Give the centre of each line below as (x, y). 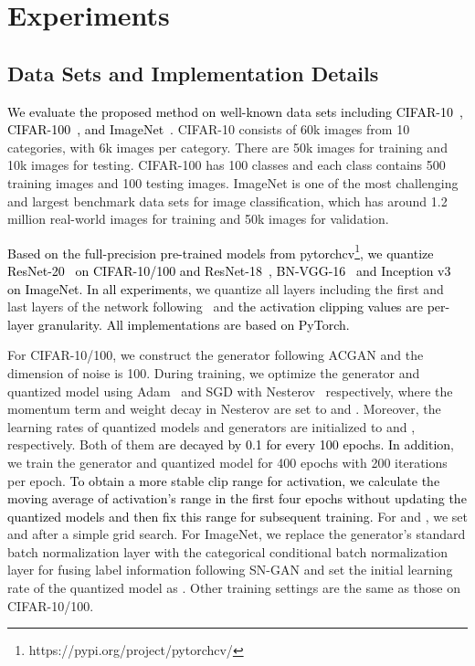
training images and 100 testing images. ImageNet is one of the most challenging (233, 182)
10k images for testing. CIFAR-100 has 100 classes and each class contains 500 (227, 165)
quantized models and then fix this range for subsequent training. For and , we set (237, 516)
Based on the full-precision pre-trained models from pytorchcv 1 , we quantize (221, 251)
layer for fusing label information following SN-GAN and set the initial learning (230, 570)
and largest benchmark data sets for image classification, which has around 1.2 (227, 201)
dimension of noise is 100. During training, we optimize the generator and (214, 372)
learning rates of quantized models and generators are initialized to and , (211, 426)
